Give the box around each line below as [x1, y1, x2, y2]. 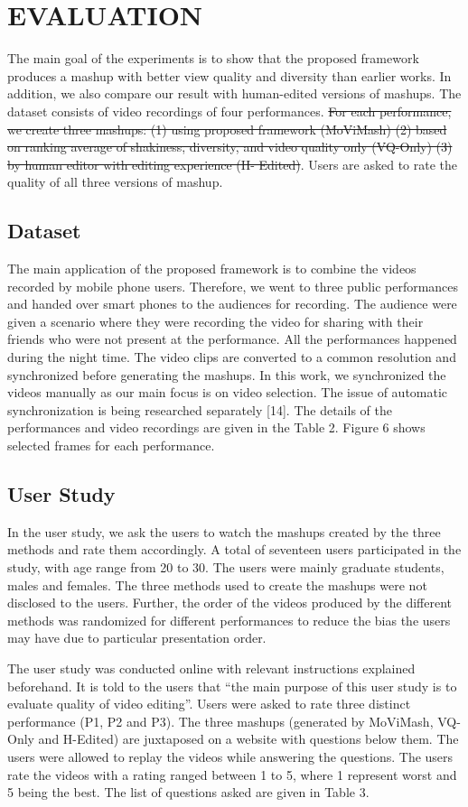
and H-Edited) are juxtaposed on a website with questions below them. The [38, 729, 459, 748]
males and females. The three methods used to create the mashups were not [7, 575, 427, 594]
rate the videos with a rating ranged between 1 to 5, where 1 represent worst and [7, 765, 457, 784]
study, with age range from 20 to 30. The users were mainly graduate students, [7, 558, 445, 576]
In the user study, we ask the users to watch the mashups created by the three [7, 522, 441, 541]
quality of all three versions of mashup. [7, 172, 223, 191]
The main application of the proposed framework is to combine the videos [7, 259, 417, 278]
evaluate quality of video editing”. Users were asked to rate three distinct [7, 694, 411, 713]
